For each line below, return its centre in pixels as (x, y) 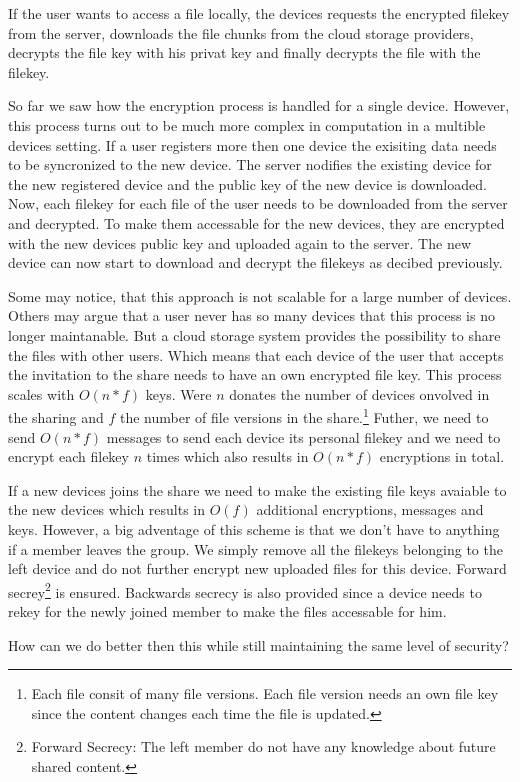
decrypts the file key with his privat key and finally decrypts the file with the (244, 52)
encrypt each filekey (68, 456)
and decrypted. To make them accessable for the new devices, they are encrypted (256, 222)
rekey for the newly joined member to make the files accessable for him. (227, 610)
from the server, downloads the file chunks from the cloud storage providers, (241, 32)
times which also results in (227, 456)
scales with (41, 393)
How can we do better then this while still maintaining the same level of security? (258, 644)
